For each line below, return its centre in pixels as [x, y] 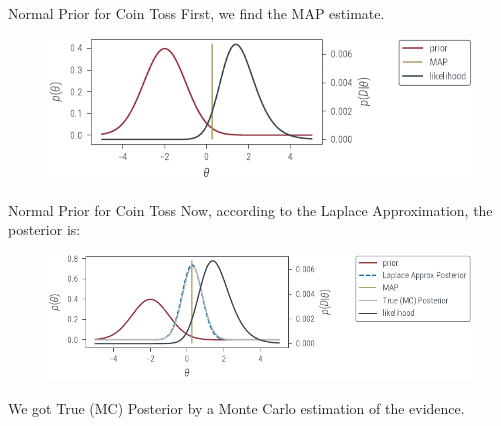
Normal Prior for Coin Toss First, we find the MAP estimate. [196, 13]
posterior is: [44, 229]
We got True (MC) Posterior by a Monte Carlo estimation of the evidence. [236, 408]
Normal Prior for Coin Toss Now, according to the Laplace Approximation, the [250, 209]
